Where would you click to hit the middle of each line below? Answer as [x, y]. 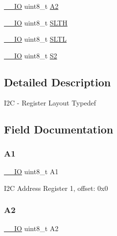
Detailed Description [58, 82]
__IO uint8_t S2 [31, 55]
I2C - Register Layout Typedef [50, 102]
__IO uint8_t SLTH [36, 22]
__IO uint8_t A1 [31, 171]
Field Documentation [59, 129]
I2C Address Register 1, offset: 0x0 [56, 188]
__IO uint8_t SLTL [35, 39]
